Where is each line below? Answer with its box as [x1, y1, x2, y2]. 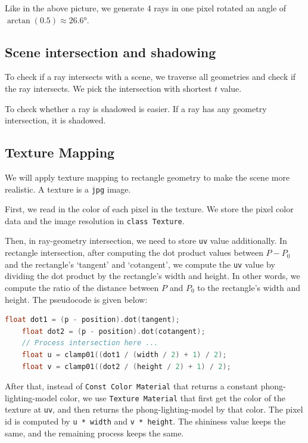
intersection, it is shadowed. [5, 114, 106, 126]
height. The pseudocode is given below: [5, 293, 148, 305]
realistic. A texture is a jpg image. [5, 182, 131, 195]
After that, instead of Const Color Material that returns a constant [5, 380, 259, 392]
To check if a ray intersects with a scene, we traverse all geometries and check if [5, 70, 296, 83]
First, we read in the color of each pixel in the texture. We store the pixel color [5, 203, 294, 215]
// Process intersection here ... [21, 339, 158, 348]
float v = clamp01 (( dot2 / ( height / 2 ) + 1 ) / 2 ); [21, 362, 231, 371]
